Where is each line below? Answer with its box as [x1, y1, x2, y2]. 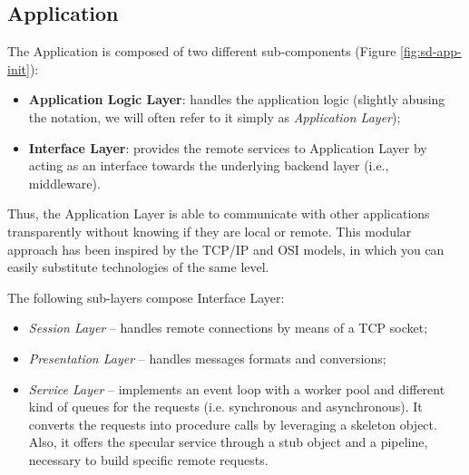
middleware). [28, 173, 101, 192]
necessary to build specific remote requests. [28, 450, 269, 469]
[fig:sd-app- [400, 42, 462, 61]
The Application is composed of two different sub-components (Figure [7, 42, 396, 61]
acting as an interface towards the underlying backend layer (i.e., [28, 156, 389, 175]
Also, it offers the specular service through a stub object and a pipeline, [28, 432, 428, 451]
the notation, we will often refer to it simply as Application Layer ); [28, 107, 401, 126]
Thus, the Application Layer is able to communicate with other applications [7, 204, 430, 223]
